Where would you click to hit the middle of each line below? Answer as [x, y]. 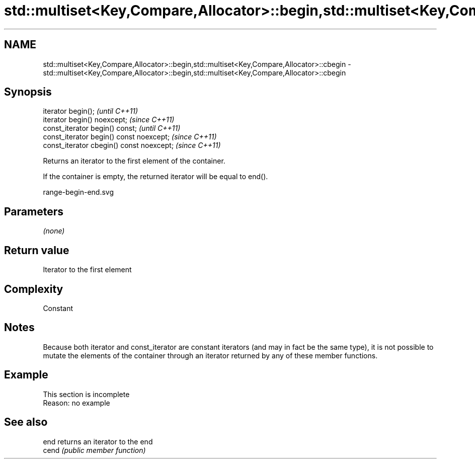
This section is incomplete [86, 394]
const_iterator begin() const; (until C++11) [112, 128]
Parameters [34, 211]
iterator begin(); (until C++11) [91, 111]
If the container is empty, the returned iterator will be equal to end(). [155, 177]
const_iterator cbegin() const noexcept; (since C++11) [132, 145]
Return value [37, 250]
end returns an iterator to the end [98, 441]
